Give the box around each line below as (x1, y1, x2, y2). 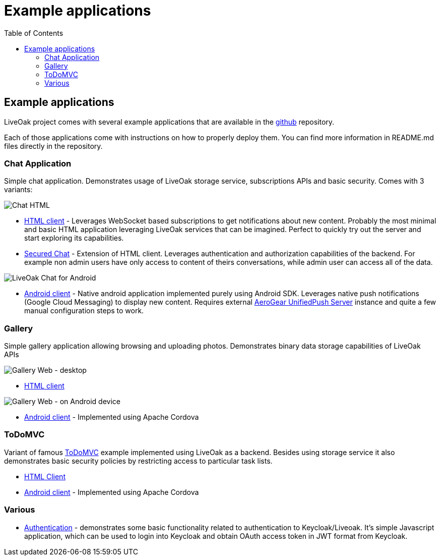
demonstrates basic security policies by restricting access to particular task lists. (4, 456, 273, 465)
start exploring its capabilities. (24, 234, 124, 243)
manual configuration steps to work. (24, 306, 144, 315)
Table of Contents (4, 28, 64, 37)
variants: (4, 185, 33, 194)
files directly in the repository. (4, 141, 103, 150)
